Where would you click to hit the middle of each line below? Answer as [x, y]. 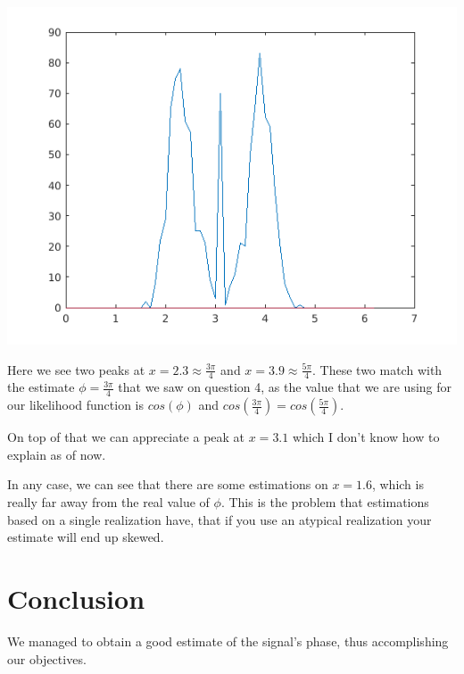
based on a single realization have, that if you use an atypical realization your [220, 519]
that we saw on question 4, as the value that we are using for [285, 387]
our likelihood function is [75, 405]
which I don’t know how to [366, 437]
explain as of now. [57, 454]
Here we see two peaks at [76, 369]
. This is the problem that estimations [325, 502]
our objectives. [47, 658]
